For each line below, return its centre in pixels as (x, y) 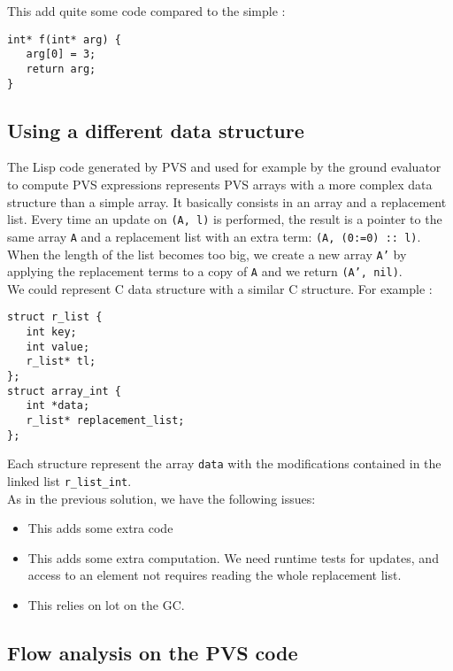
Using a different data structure (156, 130)
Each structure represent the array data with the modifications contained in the (224, 463)
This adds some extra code (100, 528)
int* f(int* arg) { (64, 39)
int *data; (58, 406)
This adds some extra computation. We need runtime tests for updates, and (233, 557)
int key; (51, 332)
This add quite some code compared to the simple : (146, 11)
